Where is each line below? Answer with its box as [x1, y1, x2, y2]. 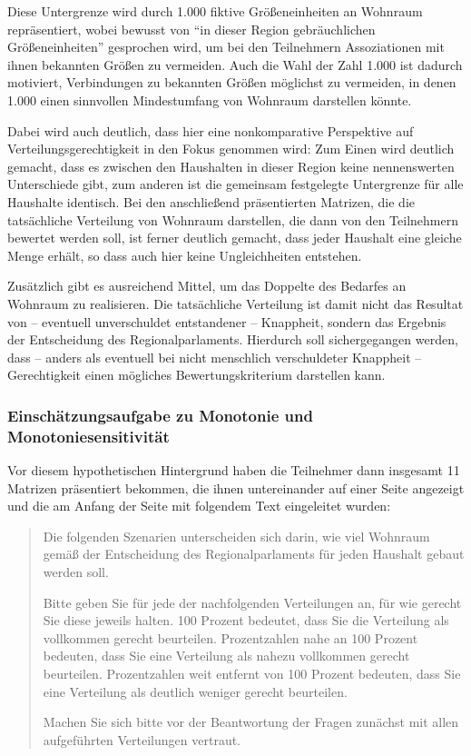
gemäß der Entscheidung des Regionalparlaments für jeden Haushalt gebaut [43, 544, 465, 563]
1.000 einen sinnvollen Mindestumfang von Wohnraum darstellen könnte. [7, 90, 412, 109]
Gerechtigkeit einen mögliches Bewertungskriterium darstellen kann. [7, 365, 386, 384]
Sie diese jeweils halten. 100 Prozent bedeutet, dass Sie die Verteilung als [43, 611, 449, 630]
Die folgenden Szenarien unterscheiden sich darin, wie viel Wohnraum [43, 526, 430, 545]
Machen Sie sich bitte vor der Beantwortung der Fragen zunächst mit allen [43, 712, 459, 731]
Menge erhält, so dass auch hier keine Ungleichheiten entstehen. [7, 245, 362, 264]
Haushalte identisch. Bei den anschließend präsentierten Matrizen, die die [7, 192, 416, 211]
